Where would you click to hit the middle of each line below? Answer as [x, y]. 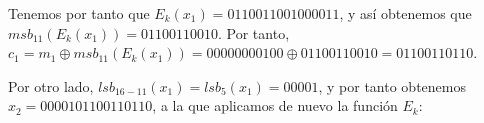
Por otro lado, [51, 85]
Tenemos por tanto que [79, 13]
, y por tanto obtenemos [392, 85]
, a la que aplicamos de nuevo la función [275, 105]
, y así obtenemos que [405, 13]
